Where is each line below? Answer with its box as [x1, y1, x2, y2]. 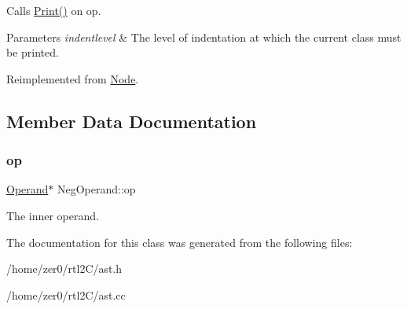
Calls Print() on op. [6, 2, 101, 18]
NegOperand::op [57, 181, 136, 197]
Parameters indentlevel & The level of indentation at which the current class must [6, 28, 401, 45]
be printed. [6, 44, 59, 61]
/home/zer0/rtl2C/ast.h [6, 260, 123, 277]
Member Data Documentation [6, 109, 257, 133]
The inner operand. [6, 207, 99, 223]
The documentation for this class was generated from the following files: [6, 234, 353, 250]
